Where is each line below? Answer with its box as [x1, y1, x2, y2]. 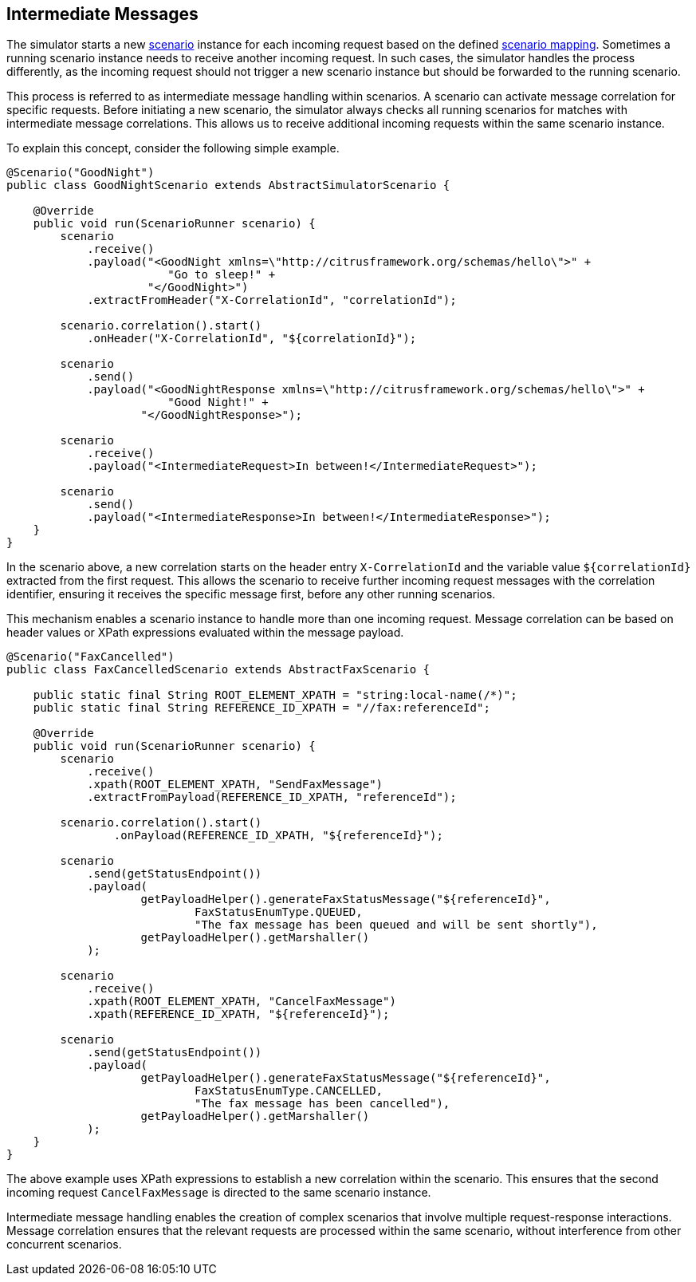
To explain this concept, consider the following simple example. [6, 141, 340, 156]
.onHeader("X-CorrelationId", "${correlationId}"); [87, 332, 417, 345]
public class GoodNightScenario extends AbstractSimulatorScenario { [6, 179, 450, 192]
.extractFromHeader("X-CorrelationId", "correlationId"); [87, 294, 457, 307]
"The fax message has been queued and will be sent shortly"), [195, 918, 598, 932]
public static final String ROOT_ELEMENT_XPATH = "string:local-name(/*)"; [33, 688, 517, 702]
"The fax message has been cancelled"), [195, 1097, 450, 1110]
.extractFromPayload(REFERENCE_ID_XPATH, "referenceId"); [87, 791, 457, 804]
